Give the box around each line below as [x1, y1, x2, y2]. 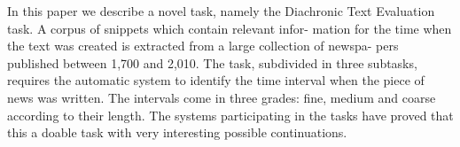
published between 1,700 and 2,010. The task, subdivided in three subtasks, [7, 53, 417, 72]
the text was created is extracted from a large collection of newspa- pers [7, 36, 399, 55]
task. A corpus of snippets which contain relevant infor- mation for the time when [7, 19, 452, 37]
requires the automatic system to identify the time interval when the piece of [7, 71, 425, 89]
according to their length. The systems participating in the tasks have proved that [7, 105, 454, 124]
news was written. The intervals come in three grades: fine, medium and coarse [7, 88, 436, 106]
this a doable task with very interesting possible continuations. [7, 123, 347, 142]
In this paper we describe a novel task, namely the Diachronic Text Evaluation [7, 2, 435, 19]
